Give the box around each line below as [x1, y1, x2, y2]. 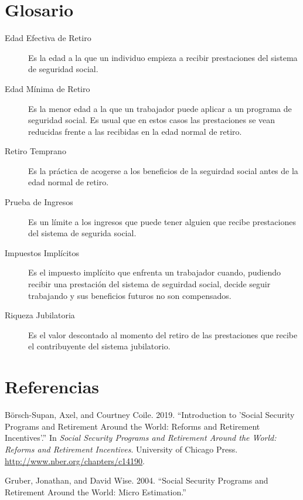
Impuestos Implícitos [5, 246, 79, 258]
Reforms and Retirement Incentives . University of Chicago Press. [5, 443, 238, 455]
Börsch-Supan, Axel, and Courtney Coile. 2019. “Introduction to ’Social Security [5, 409, 295, 421]
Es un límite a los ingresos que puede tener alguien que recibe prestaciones [28, 215, 296, 227]
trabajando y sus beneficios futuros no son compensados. [28, 289, 231, 301]
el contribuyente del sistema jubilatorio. [28, 340, 171, 352]
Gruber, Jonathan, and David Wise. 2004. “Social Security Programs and [5, 474, 268, 487]
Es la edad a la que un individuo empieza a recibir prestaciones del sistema [28, 51, 298, 63]
